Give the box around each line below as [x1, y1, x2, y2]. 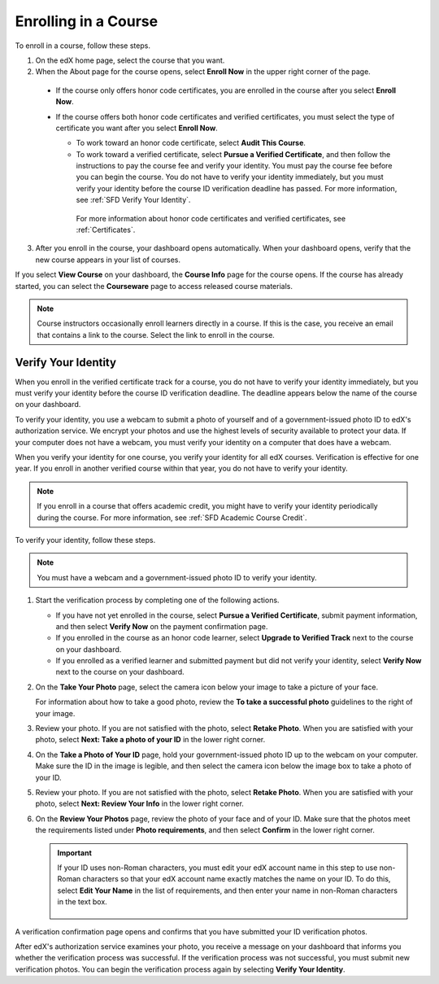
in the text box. [57, 897, 107, 907]
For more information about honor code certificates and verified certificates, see [76, 213, 346, 223]
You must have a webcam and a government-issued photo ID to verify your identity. [37, 572, 317, 582]
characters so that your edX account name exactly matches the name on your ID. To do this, [82, 874, 391, 884]
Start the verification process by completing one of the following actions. [35, 595, 280, 606]
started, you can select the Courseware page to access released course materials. [15, 281, 293, 291]
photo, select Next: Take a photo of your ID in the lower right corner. [35, 735, 266, 745]
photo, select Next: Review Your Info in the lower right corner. [35, 798, 244, 809]
